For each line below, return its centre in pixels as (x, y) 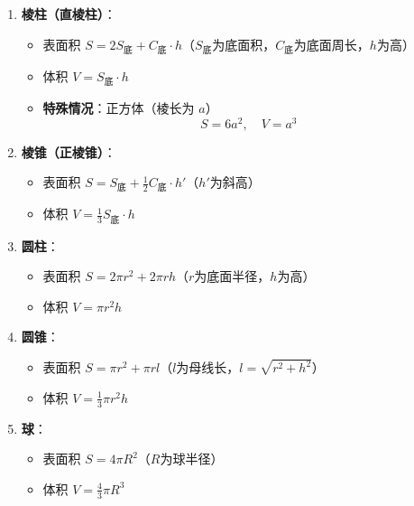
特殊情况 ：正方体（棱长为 (119, 107)
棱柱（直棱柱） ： (69, 14)
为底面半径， (232, 276)
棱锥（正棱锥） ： (69, 151)
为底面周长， (331, 44)
